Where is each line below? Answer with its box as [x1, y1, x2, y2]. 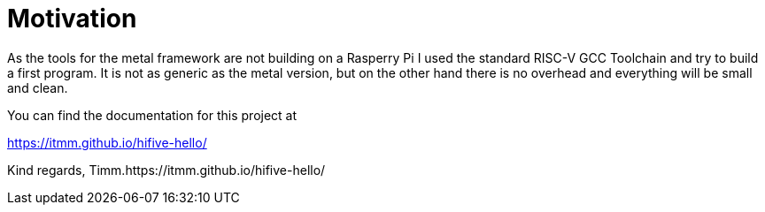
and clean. [7, 79, 68, 95]
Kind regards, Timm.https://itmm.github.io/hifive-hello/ [7, 162, 326, 178]
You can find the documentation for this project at [7, 107, 297, 123]
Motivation [7, 4, 137, 34]
